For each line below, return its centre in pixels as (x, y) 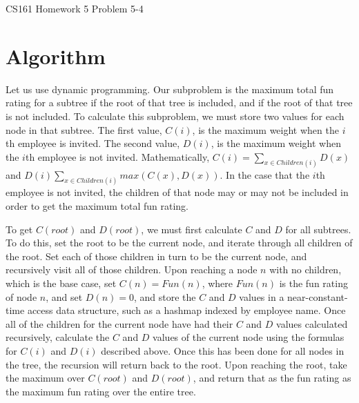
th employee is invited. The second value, (93, 143)
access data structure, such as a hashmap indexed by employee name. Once (186, 310)
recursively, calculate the (58, 337)
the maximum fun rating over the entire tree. (101, 391)
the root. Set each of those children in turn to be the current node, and (156, 256)
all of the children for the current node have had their (119, 323)
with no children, (305, 269)
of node (21, 296)
